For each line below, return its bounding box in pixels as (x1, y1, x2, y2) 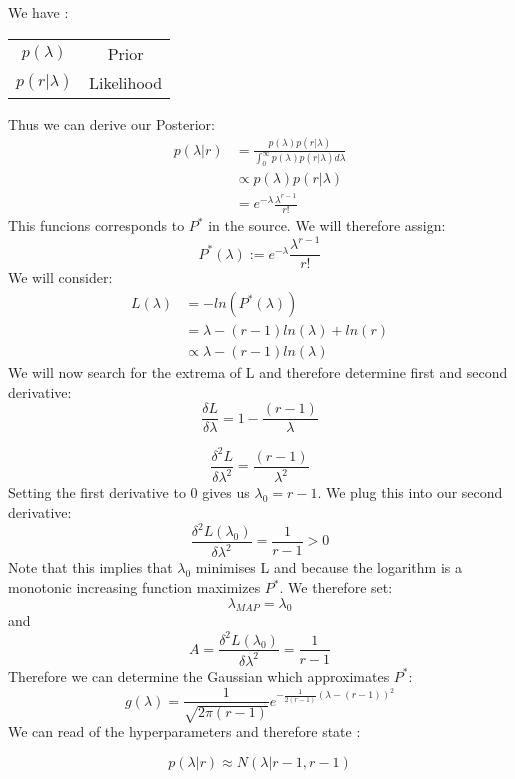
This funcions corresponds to (8, 215, 185, 236)
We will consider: (8, 267, 113, 288)
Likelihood (89, 70, 163, 94)
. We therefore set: (279, 577, 393, 598)
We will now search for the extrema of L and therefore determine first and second (8, 362, 508, 383)
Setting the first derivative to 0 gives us (8, 482, 250, 503)
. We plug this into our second (317, 482, 503, 503)
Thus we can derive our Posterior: (8, 113, 215, 134)
